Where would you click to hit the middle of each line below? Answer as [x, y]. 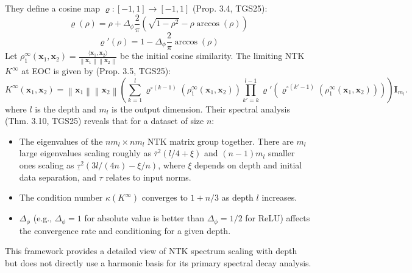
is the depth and [66, 109]
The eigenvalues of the [61, 141]
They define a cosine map [53, 8]
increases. [279, 197]
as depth [237, 197]
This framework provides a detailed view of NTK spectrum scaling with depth [151, 251]
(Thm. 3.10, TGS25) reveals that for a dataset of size [105, 121]
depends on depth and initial [248, 165]
